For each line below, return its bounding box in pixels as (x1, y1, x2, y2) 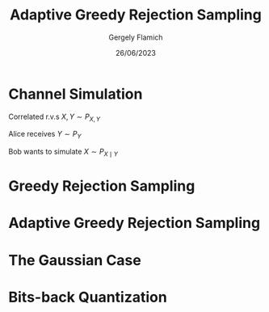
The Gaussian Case (8, 251, 141, 269)
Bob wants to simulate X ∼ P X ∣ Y (8, 147, 119, 158)
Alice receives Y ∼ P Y (8, 129, 82, 141)
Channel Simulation (8, 85, 143, 103)
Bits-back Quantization (8, 288, 167, 306)
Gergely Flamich (108, 32, 163, 42)
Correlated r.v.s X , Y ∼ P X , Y (8, 112, 101, 123)
